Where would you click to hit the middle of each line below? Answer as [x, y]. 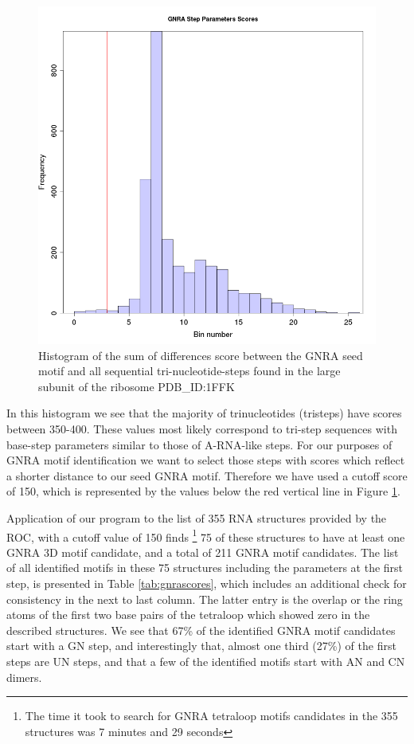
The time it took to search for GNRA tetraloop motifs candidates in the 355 [211, 716]
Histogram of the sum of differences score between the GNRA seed [201, 355]
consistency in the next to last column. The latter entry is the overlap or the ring [205, 599]
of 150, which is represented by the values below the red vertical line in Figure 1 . [203, 491]
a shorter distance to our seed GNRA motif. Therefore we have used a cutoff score [207, 475]
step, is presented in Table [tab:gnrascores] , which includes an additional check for [207, 583]
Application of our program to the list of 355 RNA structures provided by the [197, 517]
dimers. [24, 677]
